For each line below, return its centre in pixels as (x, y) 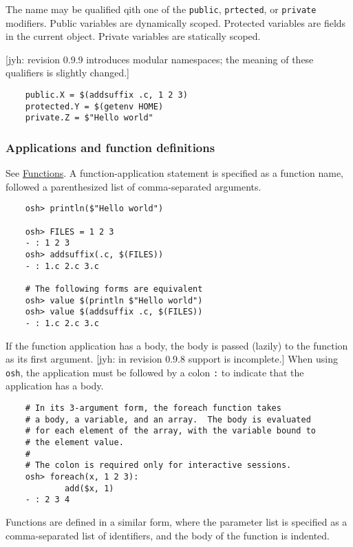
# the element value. (74, 443)
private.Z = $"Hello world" (89, 118)
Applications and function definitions (110, 147)
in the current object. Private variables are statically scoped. (133, 36)
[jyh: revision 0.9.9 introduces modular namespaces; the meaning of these (160, 59)
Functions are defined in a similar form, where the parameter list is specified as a (176, 521)
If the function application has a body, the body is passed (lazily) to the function (177, 345)
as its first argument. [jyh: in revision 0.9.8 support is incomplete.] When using (172, 359)
